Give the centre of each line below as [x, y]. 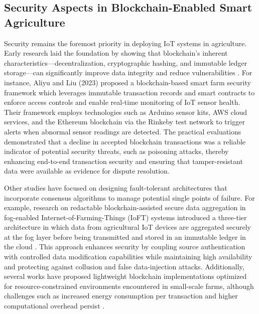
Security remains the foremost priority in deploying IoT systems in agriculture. [125, 43]
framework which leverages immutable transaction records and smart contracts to [129, 92]
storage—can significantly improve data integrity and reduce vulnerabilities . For [128, 72]
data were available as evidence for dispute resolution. [87, 171]
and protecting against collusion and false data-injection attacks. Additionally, [124, 266]
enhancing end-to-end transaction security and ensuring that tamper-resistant [123, 161]
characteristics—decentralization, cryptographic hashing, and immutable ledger [126, 62]
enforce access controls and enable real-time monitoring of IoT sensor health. [122, 102]
